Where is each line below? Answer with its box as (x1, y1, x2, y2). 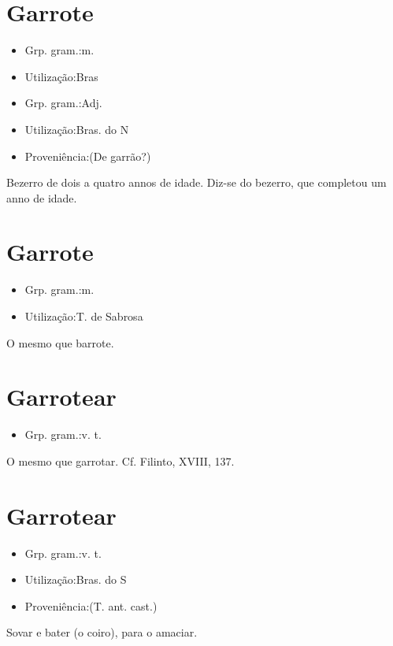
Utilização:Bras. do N (24, 121, 129, 137)
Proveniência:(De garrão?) (24, 147, 151, 164)
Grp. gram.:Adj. (24, 95, 102, 111)
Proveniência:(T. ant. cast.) (24, 597, 158, 614)
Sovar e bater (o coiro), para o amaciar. (6, 624, 198, 640)
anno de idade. (6, 189, 77, 206)
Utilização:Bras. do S (24, 571, 127, 588)
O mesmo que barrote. (6, 334, 114, 351)
